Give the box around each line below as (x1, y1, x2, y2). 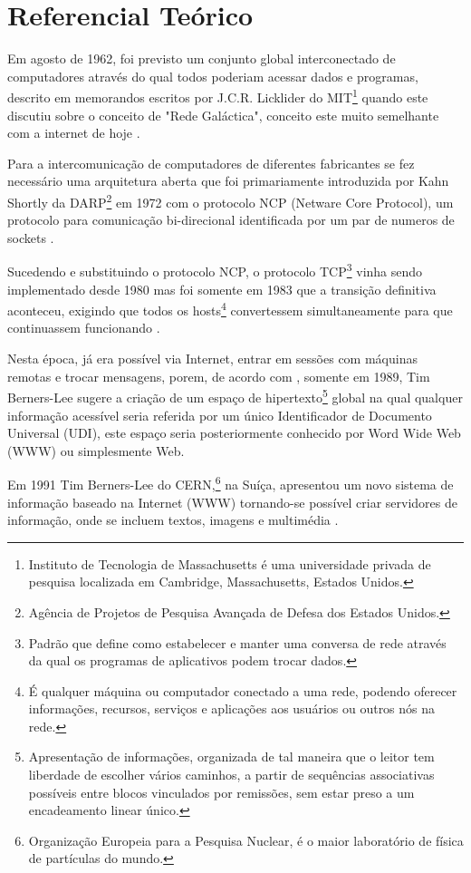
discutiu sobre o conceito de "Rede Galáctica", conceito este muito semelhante (7, 105, 439, 124)
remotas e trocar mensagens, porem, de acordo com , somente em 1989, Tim (7, 366, 430, 385)
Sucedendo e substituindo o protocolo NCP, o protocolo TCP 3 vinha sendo (7, 259, 423, 281)
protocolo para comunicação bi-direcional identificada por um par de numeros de (7, 210, 455, 229)
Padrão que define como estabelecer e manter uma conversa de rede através (28, 633, 447, 652)
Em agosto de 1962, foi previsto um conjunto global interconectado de (7, 49, 396, 68)
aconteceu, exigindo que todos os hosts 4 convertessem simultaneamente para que (7, 298, 453, 319)
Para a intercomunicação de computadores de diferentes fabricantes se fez (7, 153, 415, 172)
